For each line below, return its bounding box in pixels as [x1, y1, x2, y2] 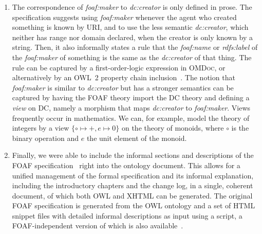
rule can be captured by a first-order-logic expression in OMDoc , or [12, 62, 226, 73]
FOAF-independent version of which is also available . [12, 220, 183, 231]
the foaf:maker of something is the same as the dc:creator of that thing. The [12, 51, 252, 62]
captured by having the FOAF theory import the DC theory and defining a [12, 92, 250, 103]
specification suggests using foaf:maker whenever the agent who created [12, 11, 237, 22]
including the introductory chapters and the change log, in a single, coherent [12, 180, 253, 191]
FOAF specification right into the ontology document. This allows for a [12, 159, 240, 170]
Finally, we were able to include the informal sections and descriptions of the [12, 150, 254, 160]
